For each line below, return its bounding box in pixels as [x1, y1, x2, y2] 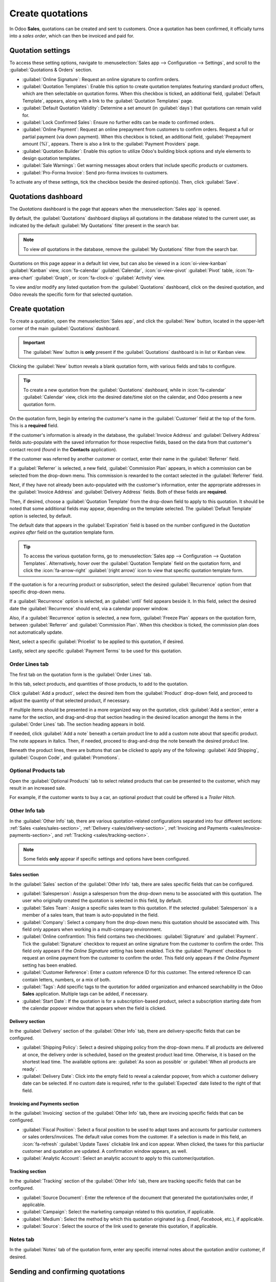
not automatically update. [9, 629, 63, 635]
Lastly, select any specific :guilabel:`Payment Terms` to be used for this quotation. [9, 648, 182, 654]
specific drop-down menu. [9, 589, 66, 595]
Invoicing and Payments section [9, 1100, 79, 1107]
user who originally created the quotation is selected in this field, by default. [22, 897, 182, 904]
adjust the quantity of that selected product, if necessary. [9, 697, 130, 704]
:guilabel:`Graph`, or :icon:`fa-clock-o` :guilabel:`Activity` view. [34, 274, 166, 281]
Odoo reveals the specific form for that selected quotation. [9, 291, 133, 297]
